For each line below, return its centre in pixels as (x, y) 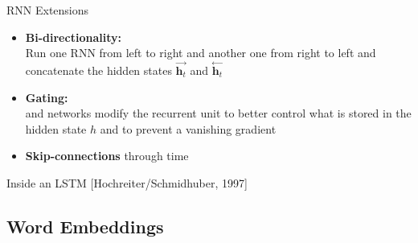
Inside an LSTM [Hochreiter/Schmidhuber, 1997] (127, 182)
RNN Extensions (48, 10)
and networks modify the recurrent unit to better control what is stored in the (218, 113)
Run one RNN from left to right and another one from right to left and (201, 53)
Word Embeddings (85, 226)
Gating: (47, 97)
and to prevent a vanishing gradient (188, 128)
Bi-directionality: (73, 37)
